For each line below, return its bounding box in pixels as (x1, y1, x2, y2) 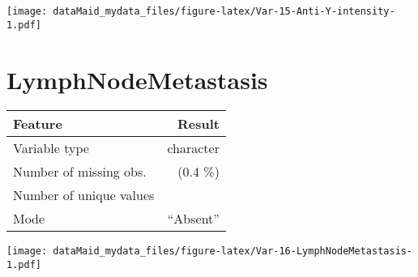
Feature (13, 114, 62, 134)
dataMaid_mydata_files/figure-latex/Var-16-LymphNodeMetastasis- (53, 245, 413, 258)
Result (177, 114, 220, 134)
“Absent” (167, 209, 220, 228)
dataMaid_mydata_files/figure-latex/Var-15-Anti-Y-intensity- (53, 6, 395, 17)
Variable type (13, 138, 89, 158)
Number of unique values (13, 185, 155, 205)
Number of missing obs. (13, 162, 147, 181)
